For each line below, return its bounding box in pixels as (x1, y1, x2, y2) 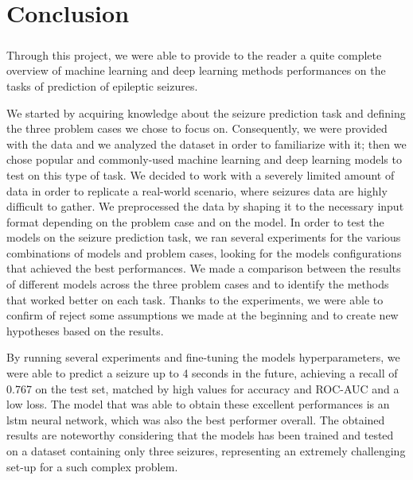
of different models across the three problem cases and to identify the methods (6, 276, 389, 292)
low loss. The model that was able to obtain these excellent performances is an (6, 396, 390, 412)
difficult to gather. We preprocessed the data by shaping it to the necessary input (6, 198, 404, 215)
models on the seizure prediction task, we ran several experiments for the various (6, 229, 401, 246)
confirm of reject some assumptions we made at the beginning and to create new (6, 307, 399, 323)
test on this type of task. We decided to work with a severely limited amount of (6, 166, 395, 183)
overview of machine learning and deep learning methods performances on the (6, 62, 386, 79)
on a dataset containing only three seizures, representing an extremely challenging (6, 443, 406, 459)
